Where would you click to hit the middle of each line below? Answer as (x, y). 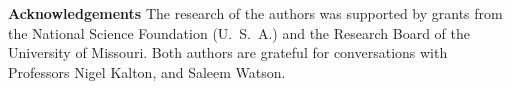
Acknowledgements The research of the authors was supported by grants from (255, 13)
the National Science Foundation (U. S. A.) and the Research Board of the (239, 32)
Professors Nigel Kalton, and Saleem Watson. (147, 71)
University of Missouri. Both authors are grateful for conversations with (228, 52)
